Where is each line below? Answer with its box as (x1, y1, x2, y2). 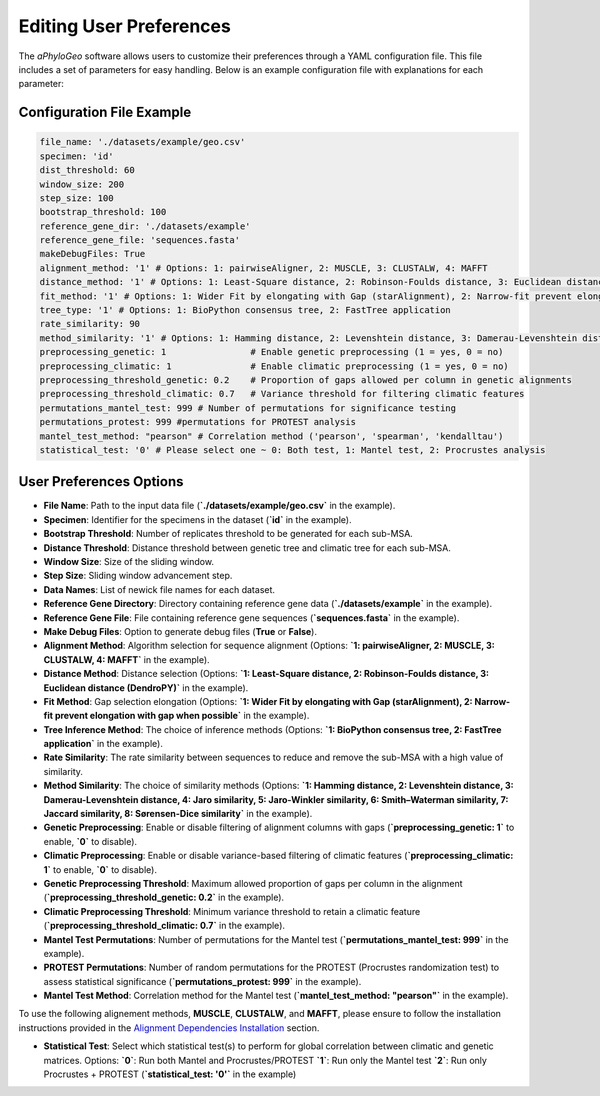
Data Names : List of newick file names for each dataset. (43, 583, 275, 595)
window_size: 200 (39, 178, 125, 190)
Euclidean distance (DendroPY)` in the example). (43, 681, 249, 694)
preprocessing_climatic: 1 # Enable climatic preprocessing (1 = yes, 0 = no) (39, 360, 509, 372)
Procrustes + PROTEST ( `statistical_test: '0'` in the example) (43, 1068, 297, 1080)
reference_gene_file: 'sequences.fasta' (39, 235, 240, 246)
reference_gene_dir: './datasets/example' (39, 220, 251, 232)
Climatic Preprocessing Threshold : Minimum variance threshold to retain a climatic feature (43, 905, 421, 917)
